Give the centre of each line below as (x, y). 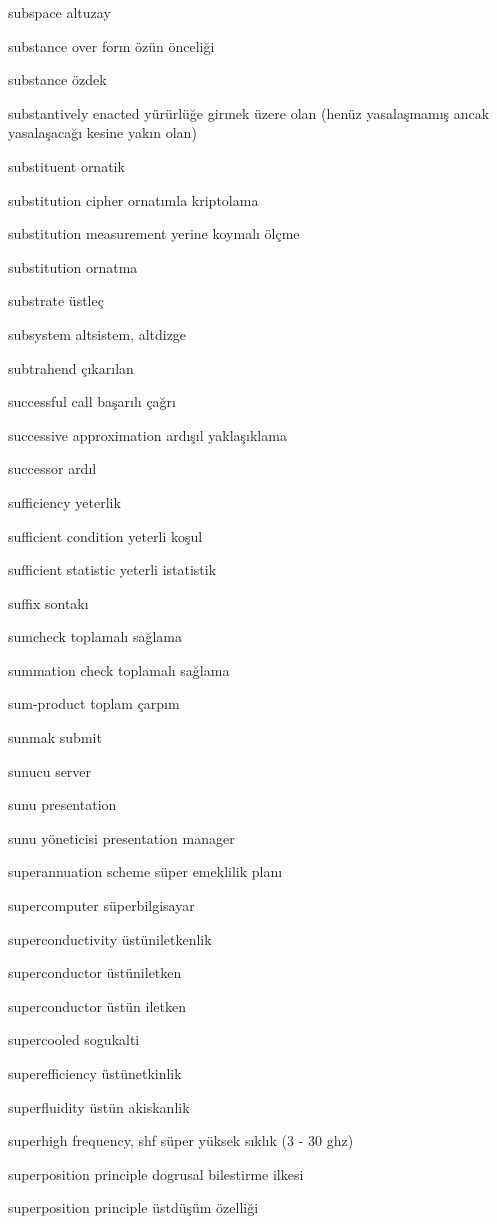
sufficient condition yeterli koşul (105, 535)
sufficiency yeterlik (64, 501)
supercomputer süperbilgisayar (101, 905)
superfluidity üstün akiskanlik (99, 1106)
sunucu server (50, 770)
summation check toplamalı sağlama (119, 669)
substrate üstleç (56, 300)
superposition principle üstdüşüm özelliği (133, 1207)
